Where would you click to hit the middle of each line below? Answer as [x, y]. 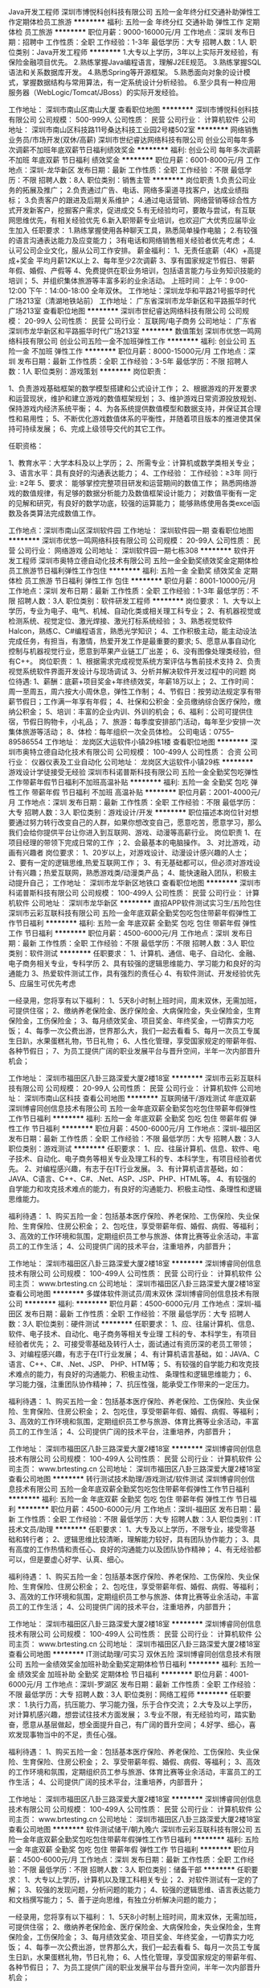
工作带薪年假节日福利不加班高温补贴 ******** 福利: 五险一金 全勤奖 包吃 [129, 782]
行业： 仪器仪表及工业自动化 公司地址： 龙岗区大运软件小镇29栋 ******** [131, 762]
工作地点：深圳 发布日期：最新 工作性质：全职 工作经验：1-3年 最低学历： [130, 591]
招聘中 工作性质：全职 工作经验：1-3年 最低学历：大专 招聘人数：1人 [135, 42]
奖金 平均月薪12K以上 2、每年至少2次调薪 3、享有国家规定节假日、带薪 [137, 261]
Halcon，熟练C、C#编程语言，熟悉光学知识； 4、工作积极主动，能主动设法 [133, 631]
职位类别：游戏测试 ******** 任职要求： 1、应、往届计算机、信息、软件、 [131, 1149]
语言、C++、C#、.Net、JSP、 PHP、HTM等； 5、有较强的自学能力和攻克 [131, 1364]
